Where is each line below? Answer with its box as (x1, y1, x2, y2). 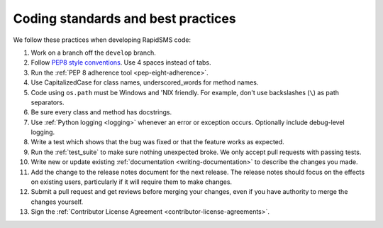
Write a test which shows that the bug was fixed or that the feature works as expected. (30, 138, 285, 146)
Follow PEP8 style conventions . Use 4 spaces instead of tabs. (30, 58, 212, 67)
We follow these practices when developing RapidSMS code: (13, 36, 191, 44)
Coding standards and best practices (13, 11, 237, 26)
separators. (30, 98, 65, 107)
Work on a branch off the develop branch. (30, 48, 156, 57)
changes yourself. (30, 197, 84, 206)
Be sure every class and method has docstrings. (30, 108, 172, 116)
